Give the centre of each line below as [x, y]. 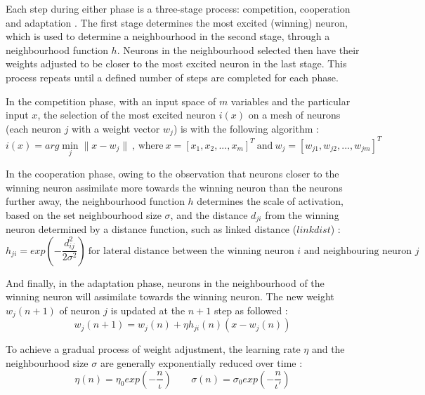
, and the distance [209, 214]
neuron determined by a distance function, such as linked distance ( [151, 229]
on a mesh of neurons [294, 115]
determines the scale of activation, [270, 201]
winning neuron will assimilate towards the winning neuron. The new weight [170, 296]
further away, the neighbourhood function [95, 201]
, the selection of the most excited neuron [127, 115]
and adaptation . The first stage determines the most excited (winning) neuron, [177, 22]
